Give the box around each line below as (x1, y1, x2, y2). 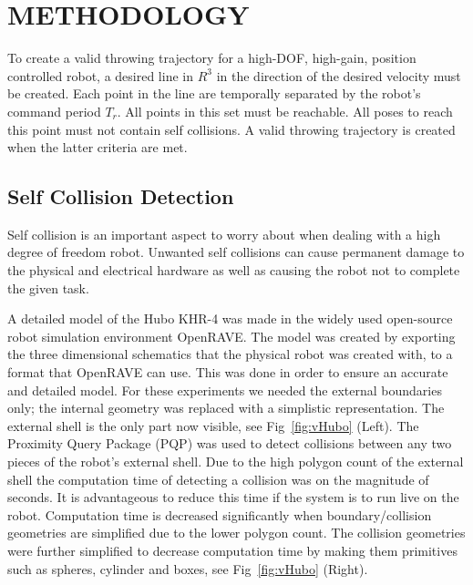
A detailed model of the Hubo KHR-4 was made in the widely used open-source (7, 309, 453, 328)
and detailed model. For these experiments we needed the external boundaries (7, 380, 442, 399)
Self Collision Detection (7, 182, 234, 210)
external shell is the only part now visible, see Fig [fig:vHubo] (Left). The (7, 416, 419, 435)
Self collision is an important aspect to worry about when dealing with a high (7, 224, 441, 243)
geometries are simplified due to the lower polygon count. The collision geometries (7, 523, 466, 542)
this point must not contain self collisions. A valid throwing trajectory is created (7, 119, 456, 139)
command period (7, 101, 101, 120)
